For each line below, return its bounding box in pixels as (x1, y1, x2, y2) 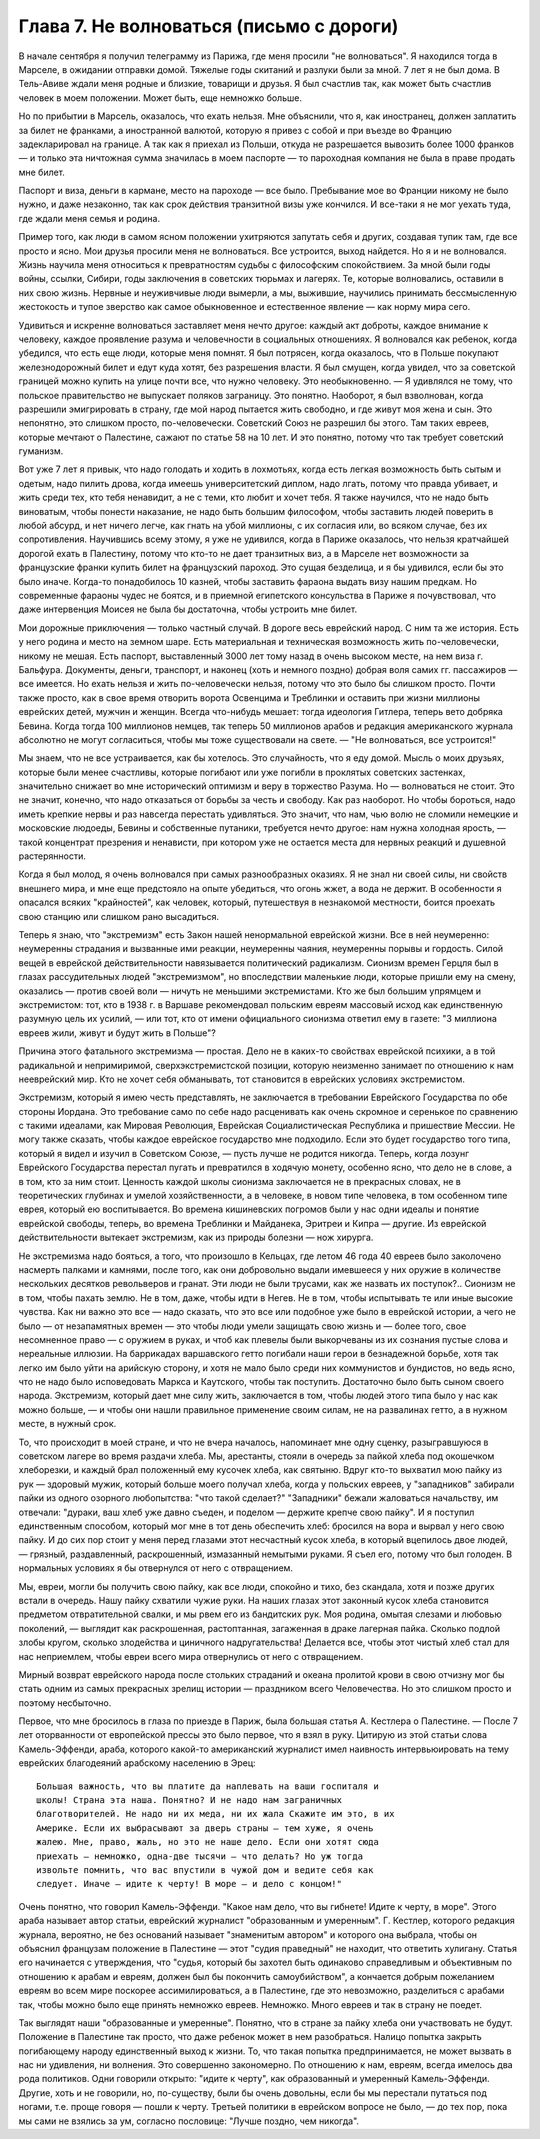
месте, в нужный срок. (18, 1418, 117, 1430)
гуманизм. (18, 445, 64, 457)
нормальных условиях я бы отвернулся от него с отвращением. (18, 1562, 294, 1574)
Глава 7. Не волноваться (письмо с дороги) (18, 15, 399, 37)
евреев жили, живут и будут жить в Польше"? (18, 1026, 217, 1039)
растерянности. (18, 850, 87, 862)
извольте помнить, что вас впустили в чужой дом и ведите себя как (36, 1864, 374, 1875)
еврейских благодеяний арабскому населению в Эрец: (18, 1757, 256, 1769)
